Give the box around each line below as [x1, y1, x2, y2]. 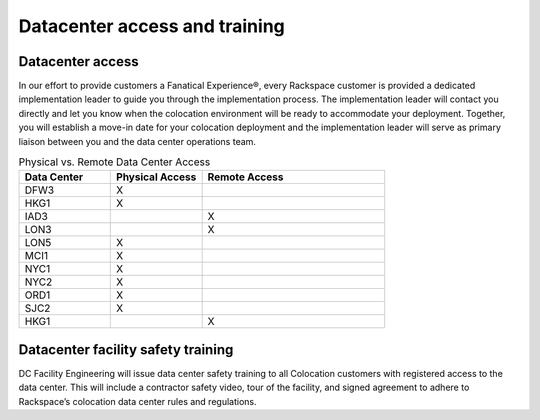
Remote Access [207, 170, 284, 184]
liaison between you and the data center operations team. [18, 135, 257, 147]
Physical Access [116, 170, 197, 184]
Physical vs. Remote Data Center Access [18, 155, 211, 169]
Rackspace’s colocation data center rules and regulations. [18, 395, 257, 407]
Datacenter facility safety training [18, 341, 234, 358]
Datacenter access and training [18, 15, 285, 37]
